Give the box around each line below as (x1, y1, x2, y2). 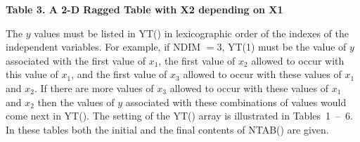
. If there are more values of (34, 80, 154, 95)
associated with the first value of (6, 53, 146, 67)
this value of (6, 67, 58, 82)
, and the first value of (71, 67, 167, 82)
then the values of (37, 94, 115, 109)
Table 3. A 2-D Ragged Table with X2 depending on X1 (6, 2, 283, 16)
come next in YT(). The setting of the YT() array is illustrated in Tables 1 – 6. (6, 108, 353, 123)
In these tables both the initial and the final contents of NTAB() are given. (6, 122, 329, 136)
